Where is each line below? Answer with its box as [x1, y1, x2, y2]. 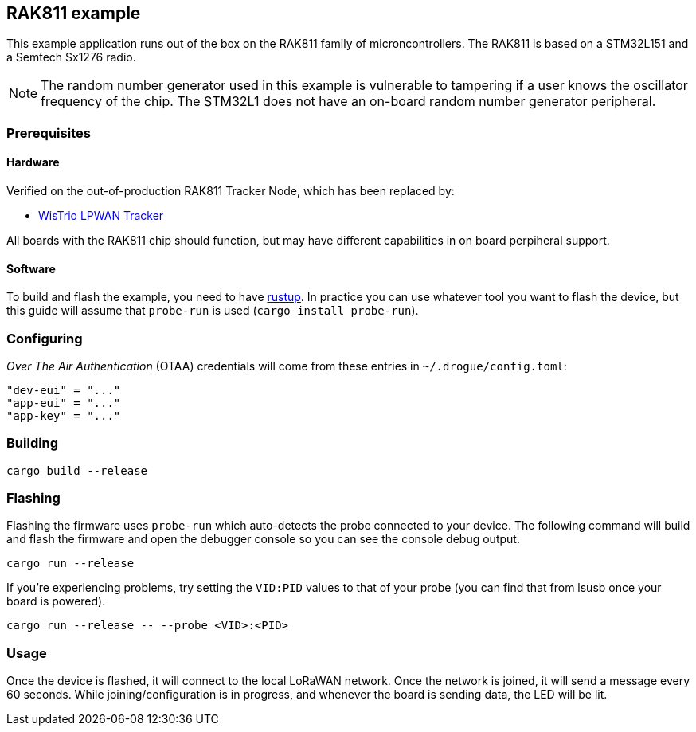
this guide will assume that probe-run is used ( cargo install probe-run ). [6, 303, 419, 318]
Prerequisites [6, 124, 91, 141]
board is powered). [6, 594, 106, 609]
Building [6, 435, 59, 452]
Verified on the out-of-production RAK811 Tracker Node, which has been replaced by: [6, 184, 455, 198]
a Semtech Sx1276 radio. [6, 50, 136, 65]
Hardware [6, 155, 60, 170]
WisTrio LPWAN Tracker [38, 209, 164, 223]
